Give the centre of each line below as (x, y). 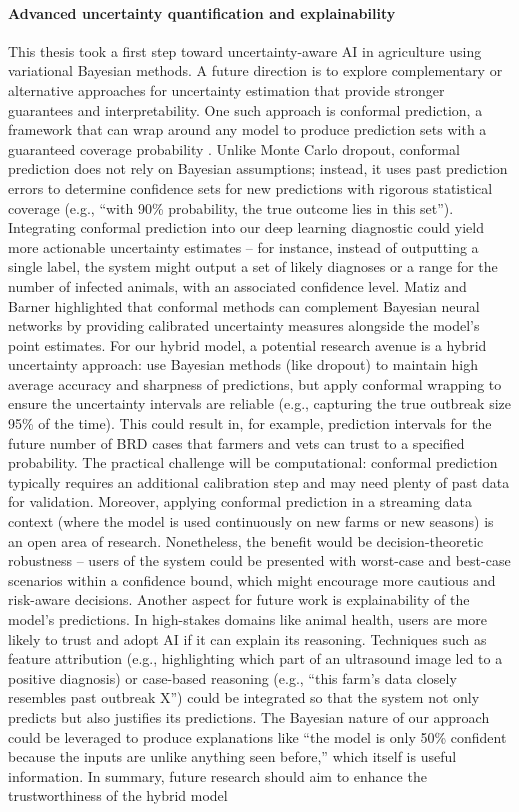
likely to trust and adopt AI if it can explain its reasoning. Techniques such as (247, 638)
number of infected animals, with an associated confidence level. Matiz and (237, 285)
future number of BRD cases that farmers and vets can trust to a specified (236, 442)
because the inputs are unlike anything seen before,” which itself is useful (232, 756)
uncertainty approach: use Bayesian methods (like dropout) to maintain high (243, 364)
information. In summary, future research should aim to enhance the (217, 775)
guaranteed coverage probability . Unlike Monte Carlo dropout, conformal (234, 148)
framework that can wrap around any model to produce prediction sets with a (247, 129)
